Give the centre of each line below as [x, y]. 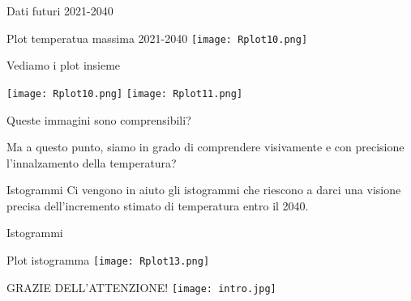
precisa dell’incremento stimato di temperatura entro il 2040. [158, 205]
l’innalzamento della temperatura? [92, 162]
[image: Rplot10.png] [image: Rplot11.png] [125, 93]
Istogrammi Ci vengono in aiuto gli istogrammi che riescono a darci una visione [204, 190]
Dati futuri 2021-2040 [60, 11]
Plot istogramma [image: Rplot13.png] [108, 260]
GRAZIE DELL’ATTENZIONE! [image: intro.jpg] [141, 287]
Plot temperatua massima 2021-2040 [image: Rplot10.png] [157, 38]
